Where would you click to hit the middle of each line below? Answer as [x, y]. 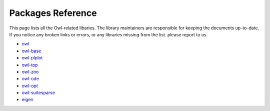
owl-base [31, 51]
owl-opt [30, 86]
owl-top [30, 65]
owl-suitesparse [38, 93]
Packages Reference [53, 13]
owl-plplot [32, 58]
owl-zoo [30, 72]
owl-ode [30, 79]
